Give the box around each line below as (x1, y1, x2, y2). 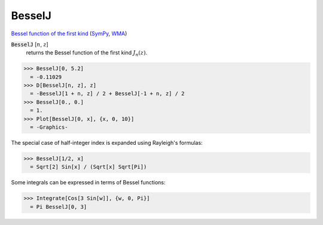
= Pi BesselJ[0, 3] (30, 203, 87, 210)
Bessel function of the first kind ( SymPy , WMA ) (11, 30, 127, 37)
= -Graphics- (30, 124, 68, 131)
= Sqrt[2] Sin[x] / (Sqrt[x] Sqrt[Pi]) (30, 163, 147, 171)
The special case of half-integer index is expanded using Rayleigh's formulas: (11, 139, 203, 147)
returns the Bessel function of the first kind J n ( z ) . (26, 49, 148, 58)
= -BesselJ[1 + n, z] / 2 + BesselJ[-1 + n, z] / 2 (30, 90, 185, 97)
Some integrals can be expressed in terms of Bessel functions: (11, 179, 166, 186)
